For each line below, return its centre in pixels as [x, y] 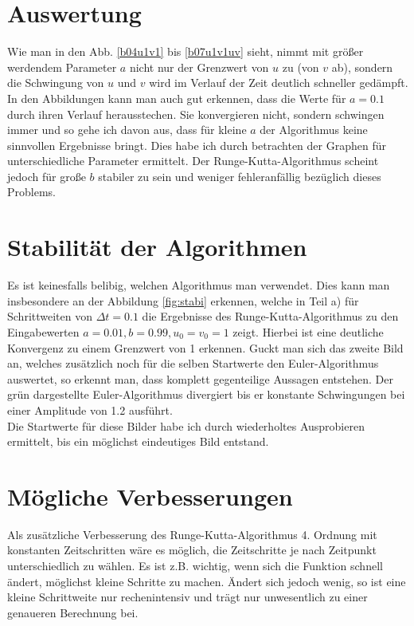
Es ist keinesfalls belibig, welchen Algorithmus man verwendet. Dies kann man [199, 285]
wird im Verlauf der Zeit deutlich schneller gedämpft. [279, 83]
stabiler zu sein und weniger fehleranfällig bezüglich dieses [240, 176]
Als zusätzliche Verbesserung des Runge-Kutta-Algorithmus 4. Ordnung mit [192, 534]
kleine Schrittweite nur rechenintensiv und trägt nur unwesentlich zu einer [187, 597]
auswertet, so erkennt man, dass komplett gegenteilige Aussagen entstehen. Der [200, 378]
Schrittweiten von [50, 316]
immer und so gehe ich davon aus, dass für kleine [127, 130]
